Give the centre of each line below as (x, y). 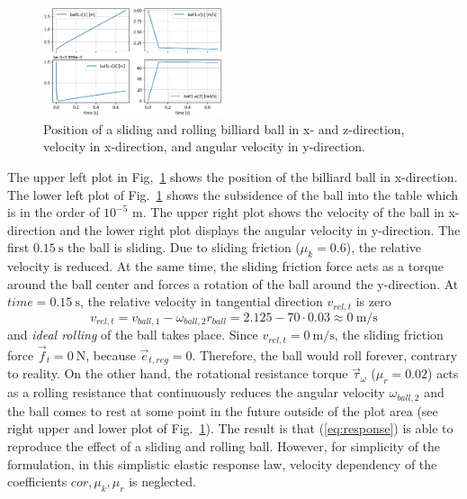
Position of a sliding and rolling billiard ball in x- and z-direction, (224, 128)
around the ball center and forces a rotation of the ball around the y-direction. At (233, 283)
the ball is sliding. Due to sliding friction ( (184, 247)
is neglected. (162, 481)
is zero (373, 301)
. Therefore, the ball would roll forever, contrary (325, 355)
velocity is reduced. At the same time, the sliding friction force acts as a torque (226, 266)
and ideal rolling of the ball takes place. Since (133, 335)
